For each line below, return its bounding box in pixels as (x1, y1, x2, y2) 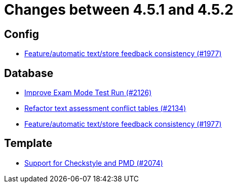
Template (4, 137, 53, 150)
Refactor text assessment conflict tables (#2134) (24, 104, 186, 113)
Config (4, 27, 39, 41)
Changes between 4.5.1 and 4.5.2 (4, 1, 233, 18)
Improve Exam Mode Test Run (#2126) (24, 88, 152, 97)
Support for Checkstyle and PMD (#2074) (24, 158, 163, 167)
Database (4, 66, 54, 80)
